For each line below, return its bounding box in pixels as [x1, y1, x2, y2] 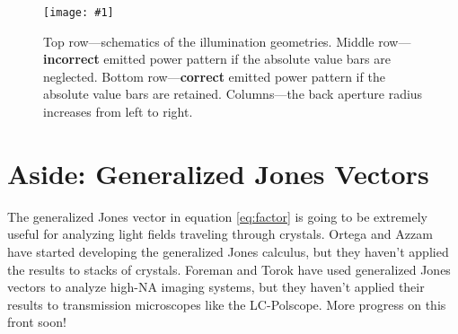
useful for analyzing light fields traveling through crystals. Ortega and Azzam [7, 224, 433, 243]
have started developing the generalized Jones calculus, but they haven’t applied [7, 242, 449, 260]
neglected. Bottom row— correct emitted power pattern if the [43, 66, 385, 85]
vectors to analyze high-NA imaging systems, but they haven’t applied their [7, 277, 425, 296]
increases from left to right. [43, 102, 193, 121]
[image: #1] [43, 6, 114, 19]
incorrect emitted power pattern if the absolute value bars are [43, 49, 391, 68]
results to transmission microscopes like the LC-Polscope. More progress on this [7, 294, 446, 313]
